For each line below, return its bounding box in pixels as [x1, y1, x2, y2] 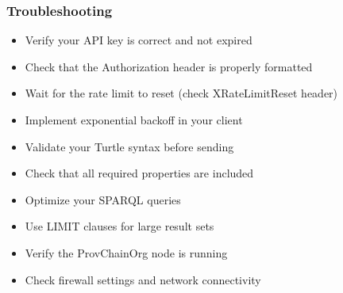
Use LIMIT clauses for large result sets [25, 218, 214, 234]
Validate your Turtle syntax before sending [25, 138, 234, 154]
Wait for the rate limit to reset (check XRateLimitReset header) [25, 85, 338, 101]
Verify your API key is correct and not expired [25, 32, 252, 48]
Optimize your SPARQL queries [25, 191, 181, 207]
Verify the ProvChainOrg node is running [25, 244, 228, 261]
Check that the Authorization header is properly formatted [25, 58, 313, 74]
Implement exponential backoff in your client [25, 112, 243, 127]
